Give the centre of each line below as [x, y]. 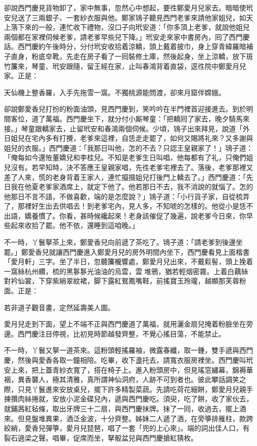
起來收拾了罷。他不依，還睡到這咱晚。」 [75, 225]
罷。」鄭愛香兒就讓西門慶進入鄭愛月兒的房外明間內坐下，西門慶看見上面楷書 [127, 251]
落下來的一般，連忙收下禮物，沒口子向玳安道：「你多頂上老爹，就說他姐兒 [130, 27]
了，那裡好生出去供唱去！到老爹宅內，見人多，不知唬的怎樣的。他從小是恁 [125, 206]
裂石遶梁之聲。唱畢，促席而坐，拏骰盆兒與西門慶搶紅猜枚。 [101, 437]
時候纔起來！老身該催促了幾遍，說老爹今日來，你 [166, 215]
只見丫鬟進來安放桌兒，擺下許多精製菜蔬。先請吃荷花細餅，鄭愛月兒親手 [135, 389]
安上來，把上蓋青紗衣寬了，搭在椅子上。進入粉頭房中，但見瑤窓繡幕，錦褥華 [128, 369]
